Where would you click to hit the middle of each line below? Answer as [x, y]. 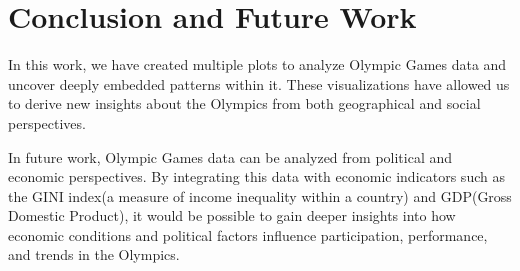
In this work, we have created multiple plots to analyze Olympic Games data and [257, 64]
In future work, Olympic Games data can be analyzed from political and [230, 156]
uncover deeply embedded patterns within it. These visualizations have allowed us [259, 83]
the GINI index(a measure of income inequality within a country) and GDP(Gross [260, 195]
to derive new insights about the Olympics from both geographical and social [244, 103]
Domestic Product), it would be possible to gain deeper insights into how [232, 215]
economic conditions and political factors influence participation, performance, [248, 234]
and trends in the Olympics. [94, 254]
